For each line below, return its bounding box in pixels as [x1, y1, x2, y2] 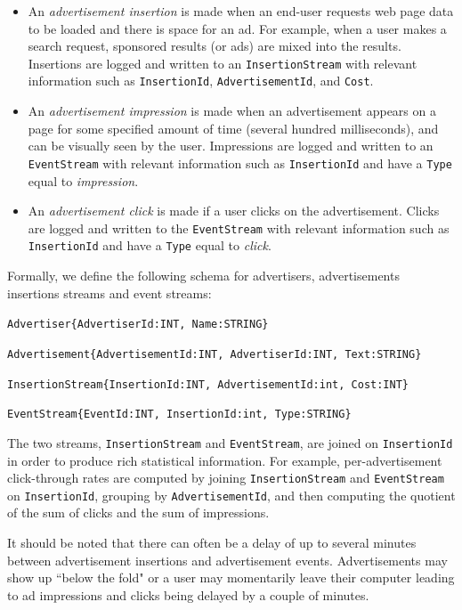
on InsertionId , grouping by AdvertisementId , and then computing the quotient [7, 485, 456, 504]
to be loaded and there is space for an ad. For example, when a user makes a [28, 19, 447, 37]
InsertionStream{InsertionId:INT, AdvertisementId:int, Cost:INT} [7, 378, 409, 391]
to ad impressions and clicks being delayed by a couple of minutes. [7, 585, 369, 604]
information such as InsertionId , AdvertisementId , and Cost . [28, 71, 374, 90]
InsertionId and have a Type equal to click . [28, 236, 272, 255]
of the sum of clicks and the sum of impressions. [7, 503, 270, 522]
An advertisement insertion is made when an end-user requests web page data [28, 2, 454, 20]
